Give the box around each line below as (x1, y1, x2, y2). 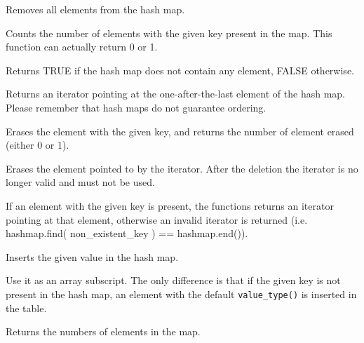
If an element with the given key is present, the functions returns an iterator (6, 198, 334, 213)
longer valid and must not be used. (6, 175, 155, 189)
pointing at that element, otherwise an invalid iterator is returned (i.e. (6, 212, 308, 227)
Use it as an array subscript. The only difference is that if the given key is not (6, 273, 341, 288)
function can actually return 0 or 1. (6, 39, 158, 54)
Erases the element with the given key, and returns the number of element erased (6, 123, 354, 138)
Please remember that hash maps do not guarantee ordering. (6, 100, 267, 114)
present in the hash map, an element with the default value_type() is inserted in (6, 286, 357, 301)
